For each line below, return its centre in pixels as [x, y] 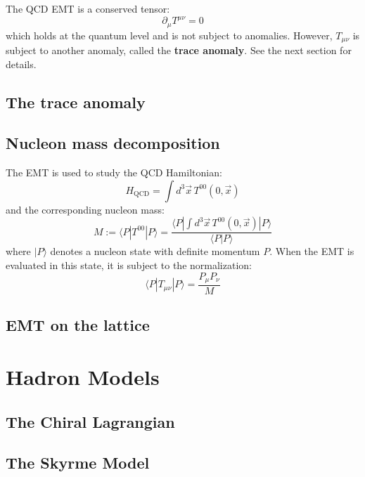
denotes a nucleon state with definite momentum [155, 251]
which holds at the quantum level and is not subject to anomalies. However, [169, 35]
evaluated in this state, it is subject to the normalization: [129, 264]
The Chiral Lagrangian [90, 421]
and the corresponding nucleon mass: [85, 209]
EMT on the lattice [78, 325]
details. [21, 64]
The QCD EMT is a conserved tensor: [88, 8]
